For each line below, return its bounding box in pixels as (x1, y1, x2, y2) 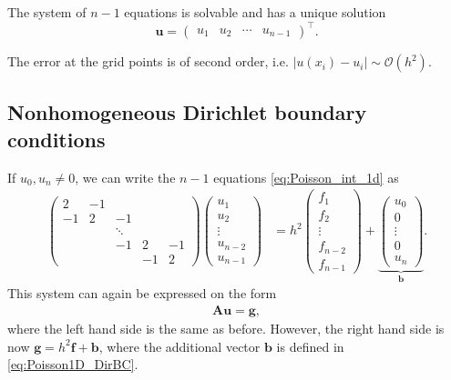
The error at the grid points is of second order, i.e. (7, 52, 289, 71)
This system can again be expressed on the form (7, 284, 277, 303)
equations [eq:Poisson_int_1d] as (213, 167, 399, 186)
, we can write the (75, 167, 176, 186)
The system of (7, 3, 87, 21)
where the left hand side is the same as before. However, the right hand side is (7, 318, 445, 337)
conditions (7, 125, 106, 153)
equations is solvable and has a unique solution (124, 3, 386, 21)
